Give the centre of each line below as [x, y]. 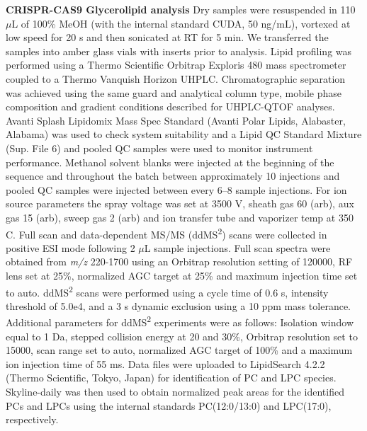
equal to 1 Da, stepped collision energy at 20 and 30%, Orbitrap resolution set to [182, 336]
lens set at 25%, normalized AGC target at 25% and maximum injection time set [182, 275]
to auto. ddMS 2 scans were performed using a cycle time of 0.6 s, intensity [167, 291]
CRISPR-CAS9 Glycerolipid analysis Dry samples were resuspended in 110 [181, 9]
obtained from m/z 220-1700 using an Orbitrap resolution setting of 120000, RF [179, 262]
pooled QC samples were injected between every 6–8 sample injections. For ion [176, 189]
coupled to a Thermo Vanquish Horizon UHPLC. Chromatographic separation [176, 78]
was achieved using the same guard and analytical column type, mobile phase [174, 92]
